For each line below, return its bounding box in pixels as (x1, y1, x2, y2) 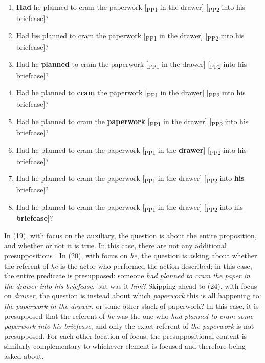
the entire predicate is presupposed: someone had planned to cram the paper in (4, 270, 250, 281)
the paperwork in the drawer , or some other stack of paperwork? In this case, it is (4, 300, 259, 311)
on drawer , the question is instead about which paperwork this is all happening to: (4, 290, 261, 301)
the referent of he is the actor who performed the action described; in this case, (4, 260, 252, 271)
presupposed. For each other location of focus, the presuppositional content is (4, 330, 247, 341)
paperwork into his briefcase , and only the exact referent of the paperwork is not (4, 320, 254, 331)
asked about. (4, 350, 44, 361)
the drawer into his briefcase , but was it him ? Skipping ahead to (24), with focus (4, 280, 257, 291)
